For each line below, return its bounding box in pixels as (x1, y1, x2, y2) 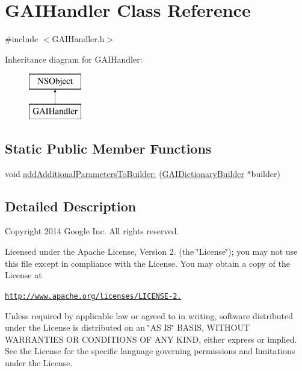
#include (5, 33, 39, 45)
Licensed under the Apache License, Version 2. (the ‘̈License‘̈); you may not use (5, 245, 298, 258)
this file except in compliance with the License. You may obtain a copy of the (5, 257, 290, 269)
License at (5, 269, 42, 281)
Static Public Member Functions (5, 139, 212, 157)
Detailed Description (5, 196, 137, 215)
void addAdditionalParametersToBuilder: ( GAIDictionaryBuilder (5, 167, 244, 179)
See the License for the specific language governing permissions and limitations (5, 344, 295, 357)
